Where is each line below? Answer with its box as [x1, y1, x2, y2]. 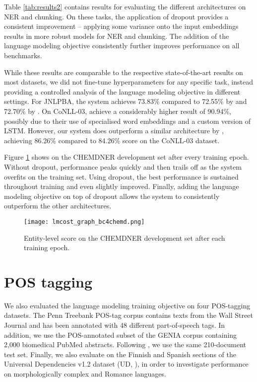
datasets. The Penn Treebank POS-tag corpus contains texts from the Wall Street [4, 310, 253, 320]
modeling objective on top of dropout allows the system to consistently [4, 191, 220, 201]
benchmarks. [4, 50, 42, 60]
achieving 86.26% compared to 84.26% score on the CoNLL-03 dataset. [4, 135, 220, 145]
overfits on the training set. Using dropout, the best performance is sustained [4, 171, 239, 182]
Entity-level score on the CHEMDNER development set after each [24, 232, 225, 243]
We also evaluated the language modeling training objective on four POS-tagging [4, 300, 251, 310]
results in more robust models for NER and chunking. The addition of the [4, 30, 229, 41]
